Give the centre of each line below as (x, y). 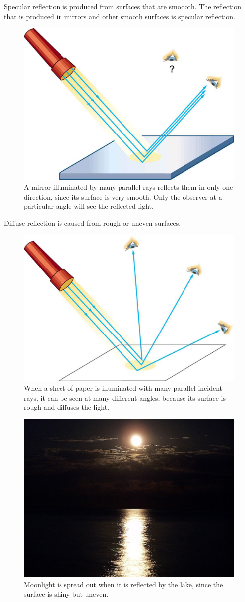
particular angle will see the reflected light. (89, 206)
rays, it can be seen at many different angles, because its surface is (125, 397)
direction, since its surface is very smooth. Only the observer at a (123, 196)
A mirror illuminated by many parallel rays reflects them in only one (128, 186)
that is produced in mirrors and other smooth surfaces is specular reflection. (120, 16)
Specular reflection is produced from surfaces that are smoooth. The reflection (123, 6)
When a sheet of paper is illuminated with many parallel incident (123, 388)
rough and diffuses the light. (67, 407)
